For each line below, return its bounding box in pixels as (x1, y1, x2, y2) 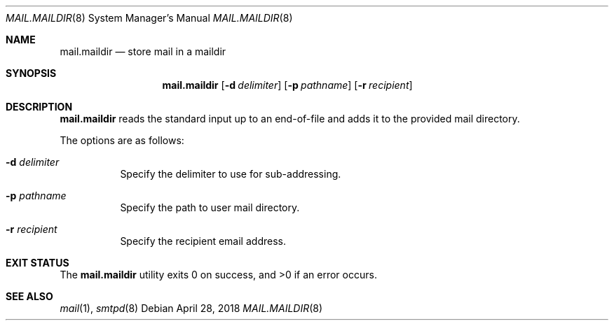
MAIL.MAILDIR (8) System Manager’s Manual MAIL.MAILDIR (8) (6, 12, 293, 24)
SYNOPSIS (6, 67, 57, 79)
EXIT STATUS (6, 257, 69, 269)
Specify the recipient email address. (120, 235, 286, 247)
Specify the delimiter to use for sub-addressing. (120, 168, 341, 180)
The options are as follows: (60, 134, 184, 146)
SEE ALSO (6, 290, 53, 302)
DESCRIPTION (6, 101, 73, 113)
